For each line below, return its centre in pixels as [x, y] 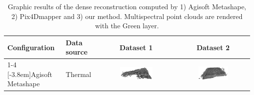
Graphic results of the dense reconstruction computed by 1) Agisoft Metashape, [127, 6]
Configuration [31, 47]
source [77, 52]
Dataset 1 [136, 47]
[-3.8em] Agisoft [30, 74]
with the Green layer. [127, 26]
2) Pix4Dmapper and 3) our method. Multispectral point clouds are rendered [127, 16]
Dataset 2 [213, 47]
